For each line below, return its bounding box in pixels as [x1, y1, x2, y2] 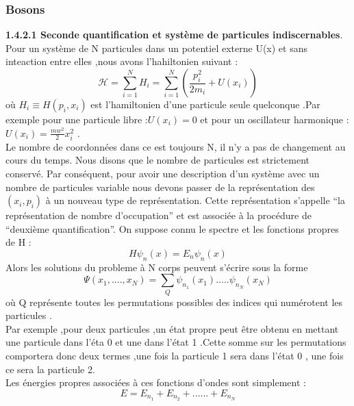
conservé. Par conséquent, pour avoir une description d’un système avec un [5, 166, 320, 180]
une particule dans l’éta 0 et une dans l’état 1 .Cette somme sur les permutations [5, 335, 346, 349]
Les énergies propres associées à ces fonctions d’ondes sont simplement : [5, 375, 306, 390]
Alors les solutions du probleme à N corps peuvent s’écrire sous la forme [5, 259, 308, 274]
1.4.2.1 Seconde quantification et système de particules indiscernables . [5, 27, 343, 42]
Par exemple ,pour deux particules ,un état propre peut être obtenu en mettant [5, 321, 339, 335]
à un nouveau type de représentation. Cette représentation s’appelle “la [45, 193, 345, 207]
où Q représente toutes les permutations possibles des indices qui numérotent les [5, 294, 343, 309]
